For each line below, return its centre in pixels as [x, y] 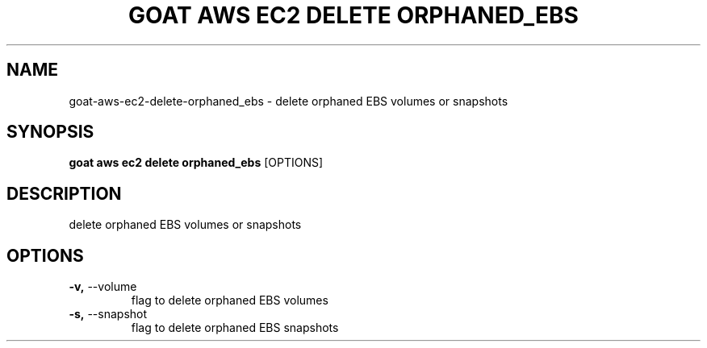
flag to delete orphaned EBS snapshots [235, 328]
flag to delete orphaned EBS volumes [230, 300]
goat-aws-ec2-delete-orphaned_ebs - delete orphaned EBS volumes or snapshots [289, 101]
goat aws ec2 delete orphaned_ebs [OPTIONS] [196, 163]
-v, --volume [103, 287]
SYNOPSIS [50, 132]
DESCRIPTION [64, 193]
